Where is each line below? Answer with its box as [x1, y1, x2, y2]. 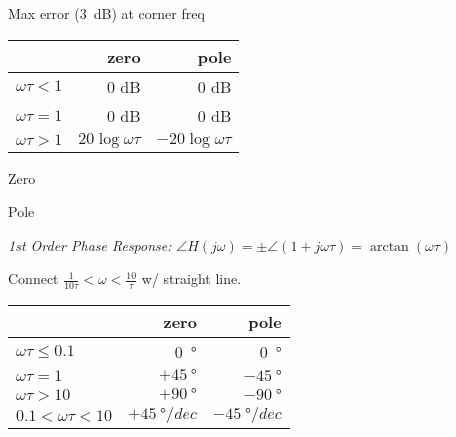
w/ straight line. [141, 268, 242, 289]
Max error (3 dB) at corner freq [8, 3, 205, 23]
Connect [8, 268, 59, 289]
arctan [369, 239, 409, 254]
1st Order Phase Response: [8, 234, 172, 255]
